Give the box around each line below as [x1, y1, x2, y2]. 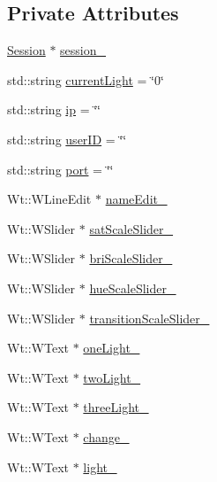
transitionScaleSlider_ [89, 308, 210, 327]
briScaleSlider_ [89, 249, 173, 268]
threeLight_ [83, 398, 149, 416]
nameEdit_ [105, 190, 168, 208]
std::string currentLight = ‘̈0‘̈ [7, 70, 164, 89]
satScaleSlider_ [89, 219, 174, 237]
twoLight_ [83, 368, 141, 386]
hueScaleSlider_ [89, 278, 176, 297]
